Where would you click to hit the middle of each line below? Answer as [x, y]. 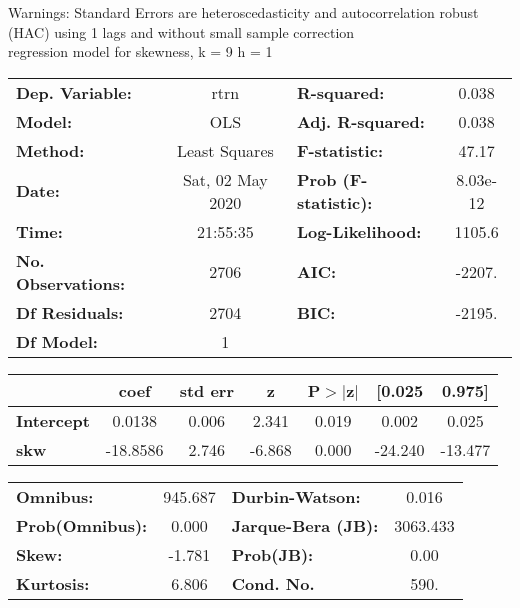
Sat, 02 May [225, 179]
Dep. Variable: [74, 92]
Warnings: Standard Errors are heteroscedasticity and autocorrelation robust [243, 12]
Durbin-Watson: [296, 496]
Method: [50, 150]
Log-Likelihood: [359, 231]
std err [206, 390]
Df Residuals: [70, 312]
